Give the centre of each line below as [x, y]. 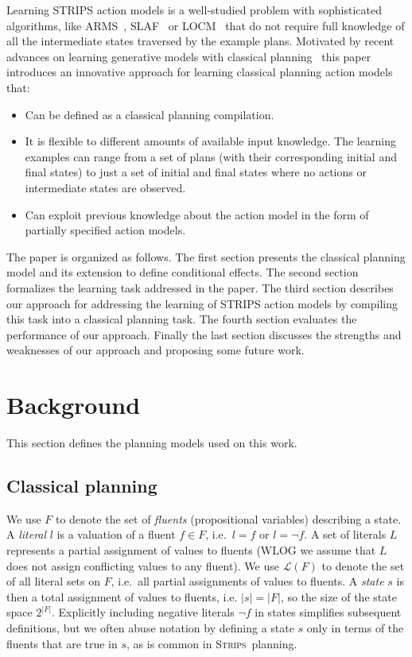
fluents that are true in [62, 643]
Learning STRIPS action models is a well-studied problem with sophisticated [194, 10]
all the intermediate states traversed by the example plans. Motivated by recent [200, 41]
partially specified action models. [105, 230]
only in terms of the [355, 627]
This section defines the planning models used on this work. [152, 443]
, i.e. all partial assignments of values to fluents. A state [247, 581]
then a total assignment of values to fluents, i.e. [122, 596]
